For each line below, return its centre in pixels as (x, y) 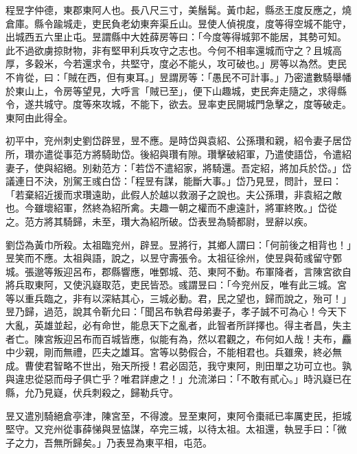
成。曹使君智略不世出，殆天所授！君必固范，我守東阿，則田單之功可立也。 (174, 365)
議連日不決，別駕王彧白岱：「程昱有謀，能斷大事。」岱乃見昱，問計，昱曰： (174, 181)
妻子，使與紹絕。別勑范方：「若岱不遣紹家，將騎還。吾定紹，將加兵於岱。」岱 (178, 167)
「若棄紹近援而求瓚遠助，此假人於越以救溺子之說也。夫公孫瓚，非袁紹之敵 (174, 194)
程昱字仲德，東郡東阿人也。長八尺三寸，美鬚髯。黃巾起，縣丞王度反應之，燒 (178, 10)
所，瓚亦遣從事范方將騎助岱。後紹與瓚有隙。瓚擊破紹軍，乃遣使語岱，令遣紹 (178, 154)
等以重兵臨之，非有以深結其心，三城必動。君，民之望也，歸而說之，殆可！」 (178, 298)
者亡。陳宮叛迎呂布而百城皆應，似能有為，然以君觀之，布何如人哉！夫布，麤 (178, 338)
